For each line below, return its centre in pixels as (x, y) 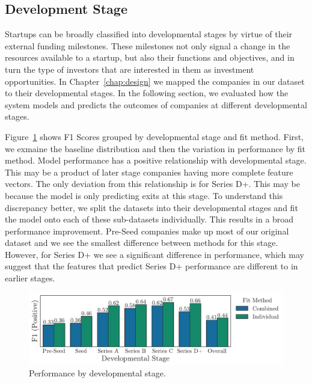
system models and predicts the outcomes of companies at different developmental (156, 104)
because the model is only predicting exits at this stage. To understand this (144, 195)
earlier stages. (30, 278)
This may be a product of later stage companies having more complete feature (149, 172)
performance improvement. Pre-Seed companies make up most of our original (147, 231)
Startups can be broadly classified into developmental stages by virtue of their (149, 34)
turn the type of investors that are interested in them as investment (130, 69)
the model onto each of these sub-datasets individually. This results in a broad (149, 219)
